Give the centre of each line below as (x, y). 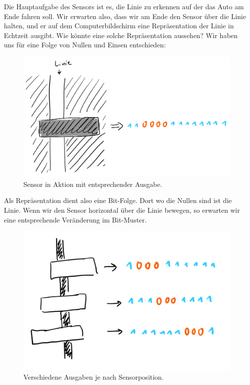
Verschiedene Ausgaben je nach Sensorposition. (94, 377)
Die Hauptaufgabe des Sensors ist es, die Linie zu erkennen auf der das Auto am (124, 6)
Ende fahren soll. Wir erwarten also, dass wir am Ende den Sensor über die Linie (125, 16)
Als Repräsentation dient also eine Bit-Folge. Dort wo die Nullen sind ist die (118, 200)
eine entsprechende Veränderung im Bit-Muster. (75, 219)
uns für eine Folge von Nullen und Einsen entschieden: (85, 45)
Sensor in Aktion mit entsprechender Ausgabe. (93, 184)
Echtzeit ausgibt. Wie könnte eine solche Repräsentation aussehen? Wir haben (121, 35)
